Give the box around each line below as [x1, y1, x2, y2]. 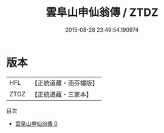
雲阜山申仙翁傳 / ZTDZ [45, 5, 159, 20]
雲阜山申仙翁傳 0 [15, 120, 58, 127]
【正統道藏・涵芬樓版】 [31, 79, 99, 87]
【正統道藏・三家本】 [31, 90, 93, 98]
